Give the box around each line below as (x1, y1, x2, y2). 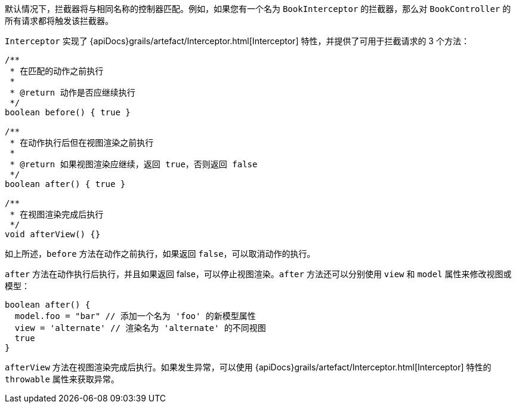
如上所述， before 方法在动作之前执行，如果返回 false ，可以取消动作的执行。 (5, 249, 316, 259)
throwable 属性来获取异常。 (5, 374, 119, 384)
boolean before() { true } (5, 108, 131, 117)
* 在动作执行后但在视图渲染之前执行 (10, 138, 154, 148)
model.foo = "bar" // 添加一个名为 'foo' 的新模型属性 (14, 311, 256, 321)
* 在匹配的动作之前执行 (10, 66, 104, 76)
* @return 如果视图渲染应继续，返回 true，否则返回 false (10, 159, 258, 169)
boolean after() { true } (5, 179, 126, 189)
